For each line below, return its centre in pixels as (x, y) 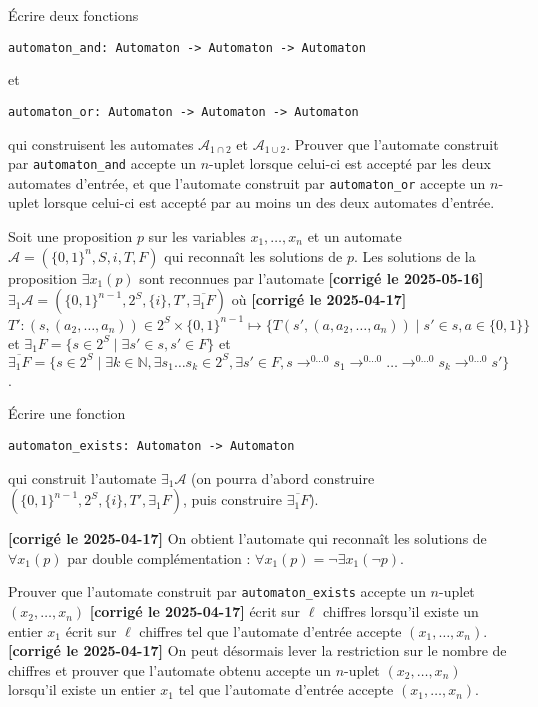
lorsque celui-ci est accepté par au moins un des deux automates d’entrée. (269, 202)
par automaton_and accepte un (102, 163)
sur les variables (197, 236)
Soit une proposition (70, 236)
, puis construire (232, 499)
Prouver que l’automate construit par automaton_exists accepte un (217, 591)
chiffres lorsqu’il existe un (401, 611)
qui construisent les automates (101, 143)
